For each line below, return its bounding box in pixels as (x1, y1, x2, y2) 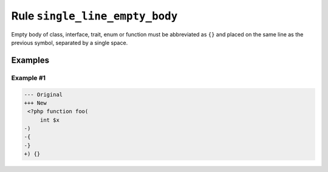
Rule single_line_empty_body (11, 9, 178, 22)
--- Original (24, 91, 63, 98)
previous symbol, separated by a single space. (11, 39, 128, 46)
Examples (11, 55, 50, 65)
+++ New (24, 99, 47, 106)
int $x (39, 116, 60, 123)
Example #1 (11, 74, 46, 82)
